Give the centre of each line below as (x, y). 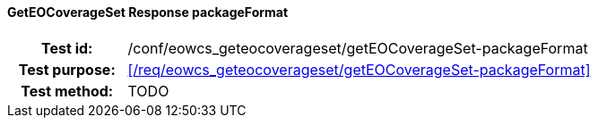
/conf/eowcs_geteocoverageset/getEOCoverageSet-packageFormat (358, 48)
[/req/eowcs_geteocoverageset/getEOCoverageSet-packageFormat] (359, 69)
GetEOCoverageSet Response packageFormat (148, 12)
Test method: (67, 91)
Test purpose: (67, 69)
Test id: (67, 48)
